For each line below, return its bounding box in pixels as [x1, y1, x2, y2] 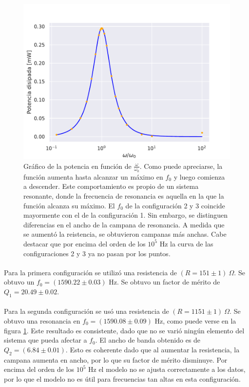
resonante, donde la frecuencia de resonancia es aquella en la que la [23, 191, 224, 201]
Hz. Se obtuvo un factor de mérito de [109, 277, 220, 287]
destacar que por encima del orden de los [23, 238, 146, 248]
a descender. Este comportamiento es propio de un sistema [23, 181, 199, 191]
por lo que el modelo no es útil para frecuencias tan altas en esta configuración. [4, 373, 241, 384]
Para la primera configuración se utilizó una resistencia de [4, 267, 177, 277]
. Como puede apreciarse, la [139, 161, 223, 171]
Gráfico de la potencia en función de [23, 161, 132, 171]
